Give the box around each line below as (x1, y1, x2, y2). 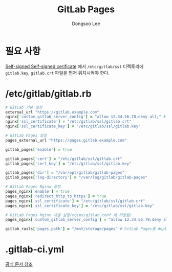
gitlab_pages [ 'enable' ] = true (5, 147, 72, 152)
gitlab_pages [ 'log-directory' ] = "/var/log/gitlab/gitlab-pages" (5, 175, 147, 180)
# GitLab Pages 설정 (5, 133, 47, 138)
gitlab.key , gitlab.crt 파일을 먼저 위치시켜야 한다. (5, 70, 110, 76)
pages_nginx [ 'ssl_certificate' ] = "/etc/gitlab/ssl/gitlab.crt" (5, 198, 145, 203)
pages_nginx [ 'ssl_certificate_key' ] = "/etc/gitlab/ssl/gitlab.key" (5, 203, 155, 208)
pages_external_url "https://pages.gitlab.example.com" (5, 138, 127, 143)
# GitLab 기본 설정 (5, 105, 42, 110)
